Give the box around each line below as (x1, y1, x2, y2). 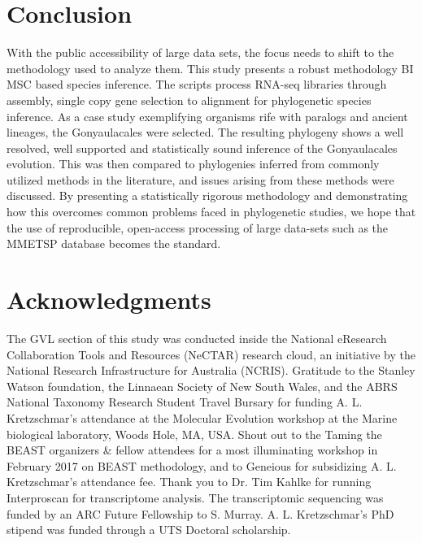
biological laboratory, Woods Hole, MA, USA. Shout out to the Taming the (7, 425, 382, 442)
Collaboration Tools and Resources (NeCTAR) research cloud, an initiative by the (7, 345, 415, 363)
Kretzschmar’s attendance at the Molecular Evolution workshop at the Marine (7, 409, 398, 426)
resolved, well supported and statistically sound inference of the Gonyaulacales (7, 139, 398, 156)
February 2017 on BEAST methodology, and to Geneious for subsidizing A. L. (7, 457, 397, 474)
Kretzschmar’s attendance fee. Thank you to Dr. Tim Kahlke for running (7, 473, 372, 490)
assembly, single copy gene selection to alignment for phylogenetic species (7, 91, 372, 108)
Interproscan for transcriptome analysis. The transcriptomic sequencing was (7, 489, 384, 506)
